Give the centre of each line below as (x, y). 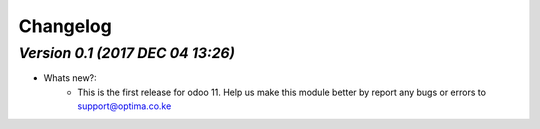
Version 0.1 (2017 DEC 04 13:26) (126, 53)
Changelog (65, 26)
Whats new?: (70, 78)
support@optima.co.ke (124, 106)
